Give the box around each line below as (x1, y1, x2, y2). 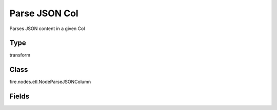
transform (9, 52, 31, 58)
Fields (9, 92, 30, 101)
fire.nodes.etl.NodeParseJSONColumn (9, 79, 91, 85)
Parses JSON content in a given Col (9, 25, 85, 32)
